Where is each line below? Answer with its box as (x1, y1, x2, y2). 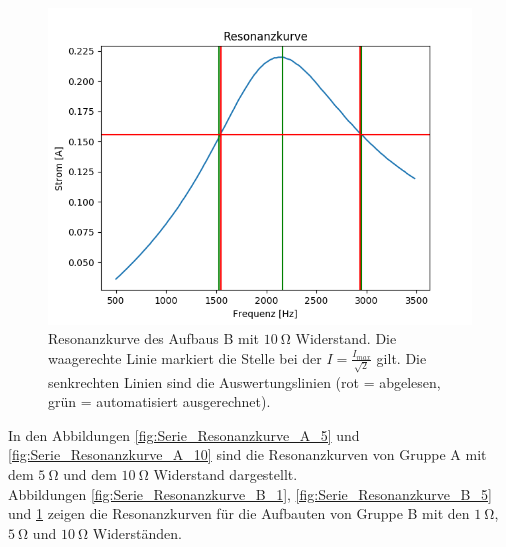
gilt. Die (376, 347, 427, 368)
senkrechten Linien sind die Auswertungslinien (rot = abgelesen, (48, 371, 441, 392)
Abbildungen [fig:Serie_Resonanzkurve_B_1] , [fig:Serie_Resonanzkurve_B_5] (8, 483, 492, 504)
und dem (63, 463, 117, 484)
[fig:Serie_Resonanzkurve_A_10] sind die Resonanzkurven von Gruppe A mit (8, 444, 487, 465)
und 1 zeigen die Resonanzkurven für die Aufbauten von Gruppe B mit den (8, 503, 470, 524)
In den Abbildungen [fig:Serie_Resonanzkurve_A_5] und (8, 424, 360, 445)
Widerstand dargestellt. (153, 463, 298, 484)
